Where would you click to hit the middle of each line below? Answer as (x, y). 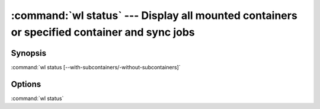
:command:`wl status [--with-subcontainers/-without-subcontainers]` (96, 67)
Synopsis (29, 53)
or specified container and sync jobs (103, 32)
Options (26, 84)
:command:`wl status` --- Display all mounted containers (154, 15)
